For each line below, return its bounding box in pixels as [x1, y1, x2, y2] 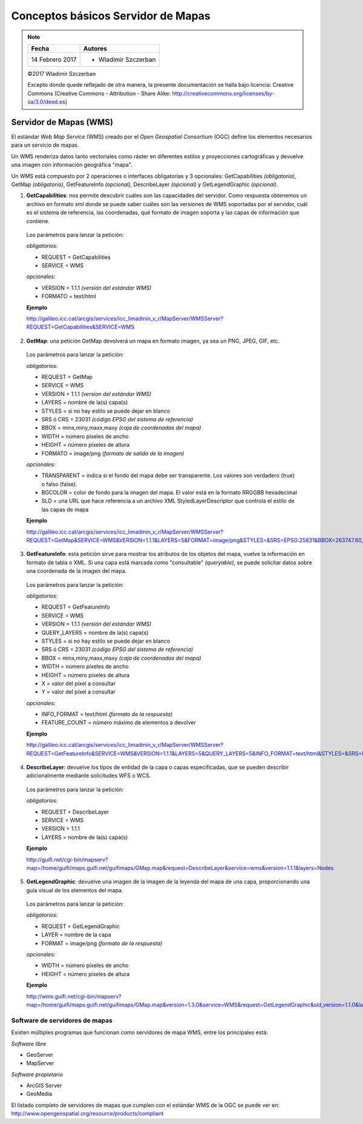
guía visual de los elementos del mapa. [26, 886, 123, 894]
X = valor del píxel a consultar [41, 680, 116, 687]
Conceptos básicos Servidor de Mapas [11, 9, 211, 22]
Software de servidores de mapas [11, 1016, 113, 1025]
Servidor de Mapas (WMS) [11, 117, 113, 127]
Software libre [11, 1040, 47, 1047]
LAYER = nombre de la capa [41, 931, 111, 938]
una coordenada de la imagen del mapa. [26, 567, 127, 575]
